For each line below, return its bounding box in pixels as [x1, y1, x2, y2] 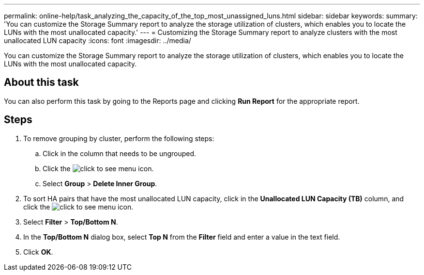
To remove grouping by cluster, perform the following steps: [23, 134, 214, 143]
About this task [4, 76, 79, 89]
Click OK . [23, 247, 53, 256]
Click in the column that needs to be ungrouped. [43, 149, 197, 158]
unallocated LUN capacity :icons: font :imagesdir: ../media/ [4, 36, 191, 45]
